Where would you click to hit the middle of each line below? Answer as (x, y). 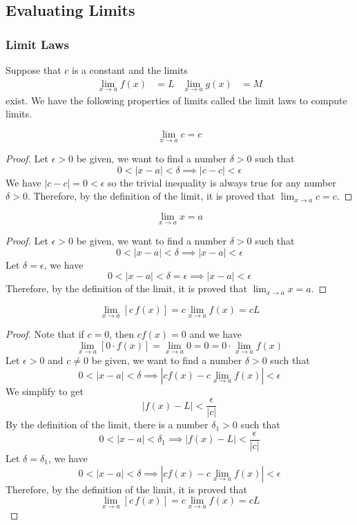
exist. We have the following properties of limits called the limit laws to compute (176, 100)
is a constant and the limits (129, 70)
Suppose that (33, 70)
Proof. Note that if (45, 334)
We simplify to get (45, 391)
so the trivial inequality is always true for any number (222, 182)
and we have (215, 334)
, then (122, 334)
